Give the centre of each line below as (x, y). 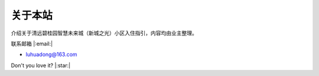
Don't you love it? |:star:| (41, 65)
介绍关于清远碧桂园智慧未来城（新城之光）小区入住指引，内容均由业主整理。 (104, 33)
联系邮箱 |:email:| (32, 44)
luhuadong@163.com (51, 54)
